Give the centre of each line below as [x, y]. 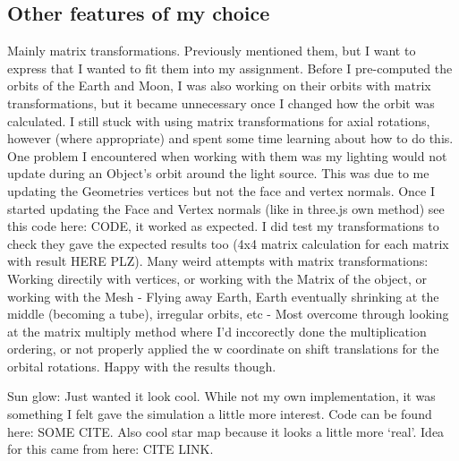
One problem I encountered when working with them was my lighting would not [227, 155]
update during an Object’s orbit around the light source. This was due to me [218, 173]
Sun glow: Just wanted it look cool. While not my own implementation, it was [221, 396]
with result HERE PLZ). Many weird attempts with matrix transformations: [218, 261]
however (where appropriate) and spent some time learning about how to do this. [230, 138]
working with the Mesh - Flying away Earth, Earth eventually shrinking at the [223, 296]
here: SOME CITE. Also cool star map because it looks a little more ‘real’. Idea [226, 431]
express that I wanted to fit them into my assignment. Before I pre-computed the [230, 68]
